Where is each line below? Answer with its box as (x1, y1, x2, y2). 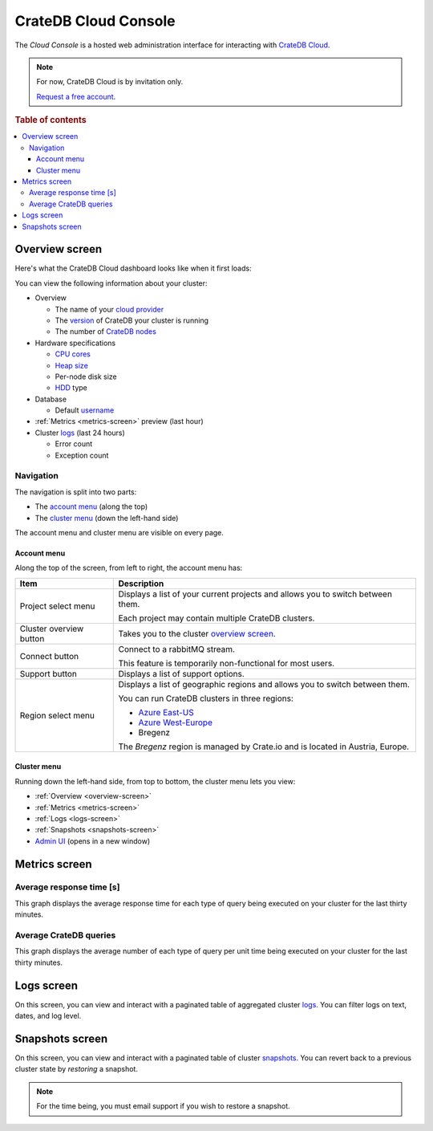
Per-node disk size (55, 372, 117, 381)
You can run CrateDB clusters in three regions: (118, 693, 294, 704)
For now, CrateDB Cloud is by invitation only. (36, 77, 184, 87)
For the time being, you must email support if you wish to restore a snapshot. (36, 1101, 290, 1111)
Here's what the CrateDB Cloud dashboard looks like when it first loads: (14, 263, 252, 273)
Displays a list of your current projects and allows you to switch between (118, 588, 393, 600)
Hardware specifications (34, 338, 116, 348)
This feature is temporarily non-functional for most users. (118, 657, 335, 669)
